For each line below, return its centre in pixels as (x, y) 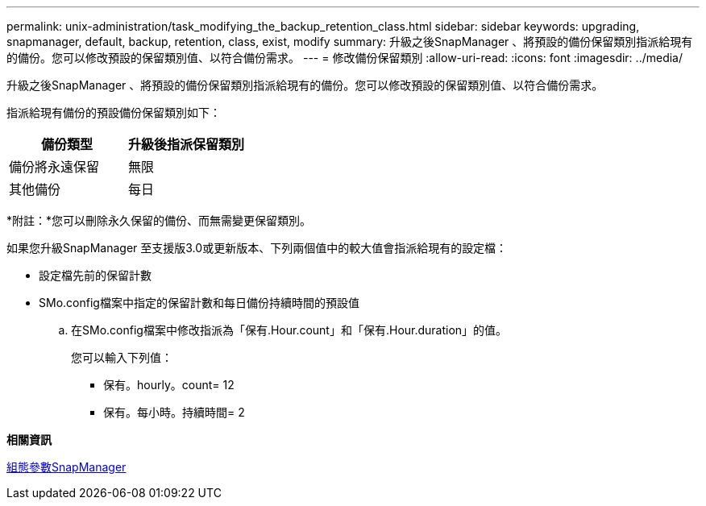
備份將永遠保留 (54, 167)
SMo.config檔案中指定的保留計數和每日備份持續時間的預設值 (199, 303)
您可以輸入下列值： (122, 357)
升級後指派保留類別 (187, 144)
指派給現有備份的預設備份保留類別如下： (114, 112)
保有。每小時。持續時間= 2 (174, 412)
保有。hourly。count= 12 (169, 385)
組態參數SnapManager (66, 467)
